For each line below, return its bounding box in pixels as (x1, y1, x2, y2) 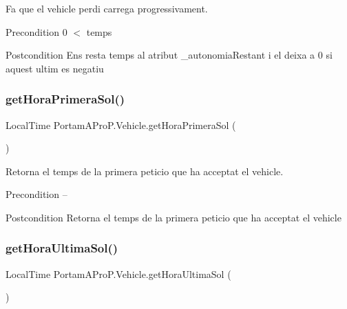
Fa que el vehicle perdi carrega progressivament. (6, 1, 208, 15)
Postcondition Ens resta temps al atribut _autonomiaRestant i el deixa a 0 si (6, 48, 333, 62)
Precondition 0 (6, 24, 67, 39)
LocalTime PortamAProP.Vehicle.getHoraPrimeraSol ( (6, 117, 236, 132)
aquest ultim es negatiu (6, 61, 104, 75)
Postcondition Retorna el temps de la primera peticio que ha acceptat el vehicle (6, 210, 341, 224)
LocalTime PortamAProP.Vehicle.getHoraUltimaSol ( (6, 266, 231, 281)
